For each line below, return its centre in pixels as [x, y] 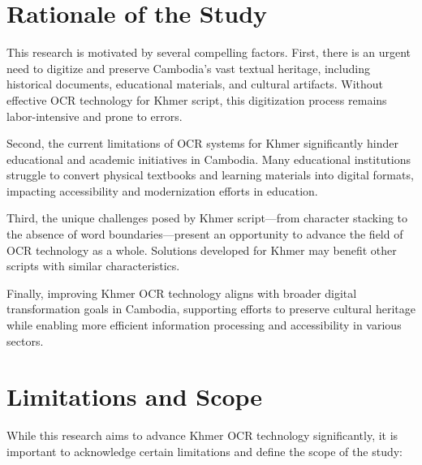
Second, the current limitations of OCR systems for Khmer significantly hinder [203, 143]
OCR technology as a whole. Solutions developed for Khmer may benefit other [202, 250]
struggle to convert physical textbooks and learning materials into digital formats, [210, 175]
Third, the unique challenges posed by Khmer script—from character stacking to [207, 218]
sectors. [25, 340]
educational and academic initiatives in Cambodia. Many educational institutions [209, 159]
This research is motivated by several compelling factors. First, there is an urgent [209, 52]
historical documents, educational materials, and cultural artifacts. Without [195, 84]
